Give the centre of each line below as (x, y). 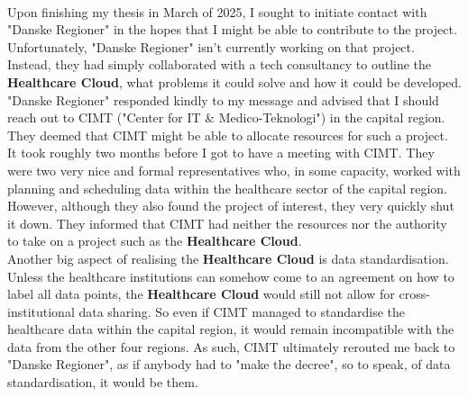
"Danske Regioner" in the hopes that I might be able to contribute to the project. (232, 29)
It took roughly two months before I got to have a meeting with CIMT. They (221, 153)
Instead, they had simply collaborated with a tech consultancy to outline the (220, 64)
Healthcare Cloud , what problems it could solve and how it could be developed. (235, 81)
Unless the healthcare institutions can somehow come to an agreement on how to (231, 276)
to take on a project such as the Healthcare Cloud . (155, 241)
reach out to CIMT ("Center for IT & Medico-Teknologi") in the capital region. (226, 117)
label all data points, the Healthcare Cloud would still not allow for (201, 294)
